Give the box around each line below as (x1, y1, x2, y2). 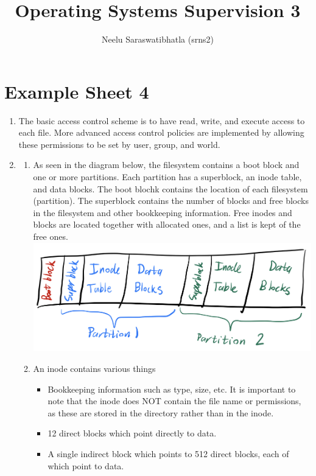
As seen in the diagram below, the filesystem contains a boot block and (33, 158, 300, 171)
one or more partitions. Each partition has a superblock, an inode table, (33, 170, 302, 183)
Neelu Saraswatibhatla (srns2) (102, 33, 214, 46)
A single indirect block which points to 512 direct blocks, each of (47, 447, 289, 460)
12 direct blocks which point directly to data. (47, 427, 217, 439)
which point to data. (47, 459, 124, 472)
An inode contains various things (33, 362, 156, 375)
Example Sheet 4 (4, 79, 149, 103)
